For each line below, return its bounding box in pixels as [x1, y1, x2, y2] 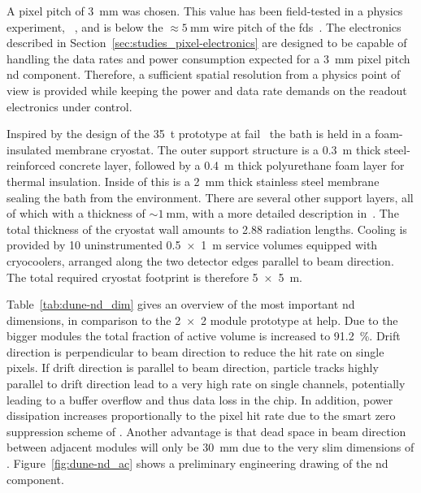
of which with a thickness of [7, 205, 145, 222]
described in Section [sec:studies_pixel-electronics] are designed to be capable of [7, 34, 407, 51]
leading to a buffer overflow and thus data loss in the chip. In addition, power [7, 391, 393, 408]
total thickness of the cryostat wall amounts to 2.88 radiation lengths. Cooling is [7, 220, 407, 237]
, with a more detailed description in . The [184, 205, 399, 222]
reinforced [7, 157, 56, 174]
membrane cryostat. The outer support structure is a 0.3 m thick [54, 141, 381, 158]
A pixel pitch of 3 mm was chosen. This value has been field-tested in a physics [7, 2, 403, 19]
